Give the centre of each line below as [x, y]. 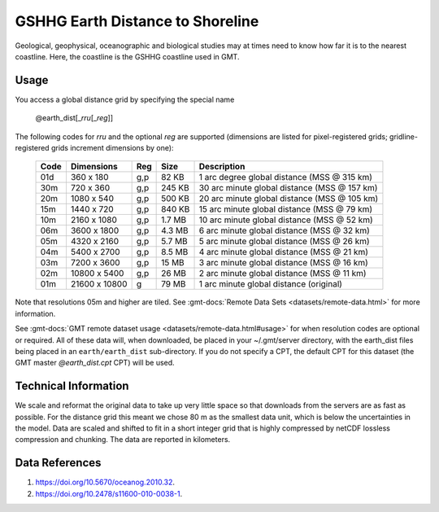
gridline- [404, 136]
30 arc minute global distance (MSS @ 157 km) [288, 188]
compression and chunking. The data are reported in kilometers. [123, 440]
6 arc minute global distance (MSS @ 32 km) [284, 230]
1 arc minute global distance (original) [271, 284]
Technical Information [72, 386]
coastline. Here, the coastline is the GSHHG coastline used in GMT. [127, 56]
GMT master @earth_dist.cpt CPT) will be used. [95, 363]
